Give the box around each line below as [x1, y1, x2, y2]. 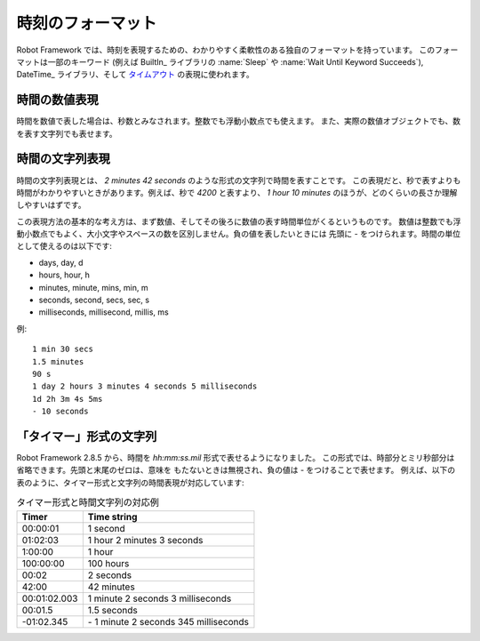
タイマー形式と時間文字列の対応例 [16, 496, 160, 509]
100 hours [87, 557, 130, 569]
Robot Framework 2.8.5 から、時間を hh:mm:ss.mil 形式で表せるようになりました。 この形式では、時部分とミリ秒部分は [16, 453, 455, 463]
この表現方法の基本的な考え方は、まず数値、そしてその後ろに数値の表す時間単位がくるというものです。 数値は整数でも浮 [16, 216, 461, 227]
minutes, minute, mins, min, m [38, 282, 148, 292]
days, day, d [38, 257, 84, 268]
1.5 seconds [87, 604, 138, 616]
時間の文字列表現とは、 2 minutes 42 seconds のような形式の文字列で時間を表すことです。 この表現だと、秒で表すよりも [16, 174, 461, 186]
